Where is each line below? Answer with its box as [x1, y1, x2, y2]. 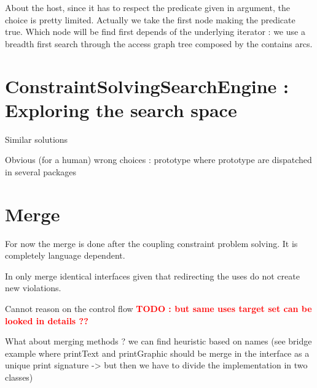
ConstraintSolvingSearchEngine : [5, 73, 289, 98]
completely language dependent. [5, 249, 125, 262]
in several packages [5, 165, 77, 178]
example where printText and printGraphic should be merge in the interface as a [5, 346, 310, 359]
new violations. [5, 281, 61, 294]
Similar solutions [5, 132, 68, 145]
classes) [5, 370, 33, 383]
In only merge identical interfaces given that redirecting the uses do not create [5, 269, 300, 282]
